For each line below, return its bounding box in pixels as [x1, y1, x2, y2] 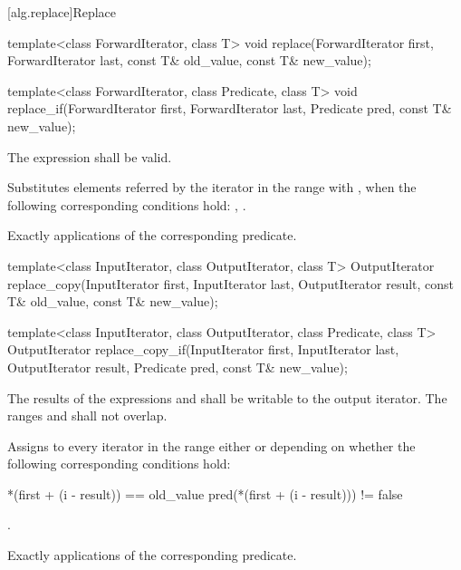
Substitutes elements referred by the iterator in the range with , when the [7, 178, 417, 197]
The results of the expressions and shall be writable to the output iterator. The [7, 388, 447, 407]
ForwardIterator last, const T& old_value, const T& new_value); [7, 51, 371, 70]
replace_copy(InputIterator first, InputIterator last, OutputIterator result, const [7, 274, 455, 293]
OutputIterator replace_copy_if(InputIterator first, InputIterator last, [7, 340, 399, 359]
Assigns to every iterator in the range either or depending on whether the [7, 436, 416, 455]
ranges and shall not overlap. [7, 406, 168, 425]
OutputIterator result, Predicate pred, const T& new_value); [7, 357, 348, 376]
